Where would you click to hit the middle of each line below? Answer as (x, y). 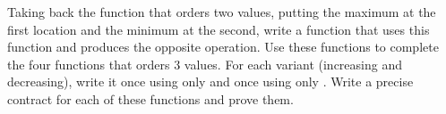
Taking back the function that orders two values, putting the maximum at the (222, 12)
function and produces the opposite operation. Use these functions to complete (223, 47)
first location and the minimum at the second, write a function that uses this (219, 29)
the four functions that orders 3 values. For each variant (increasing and (205, 64)
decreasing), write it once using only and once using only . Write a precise (210, 81)
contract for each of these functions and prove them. (150, 98)
